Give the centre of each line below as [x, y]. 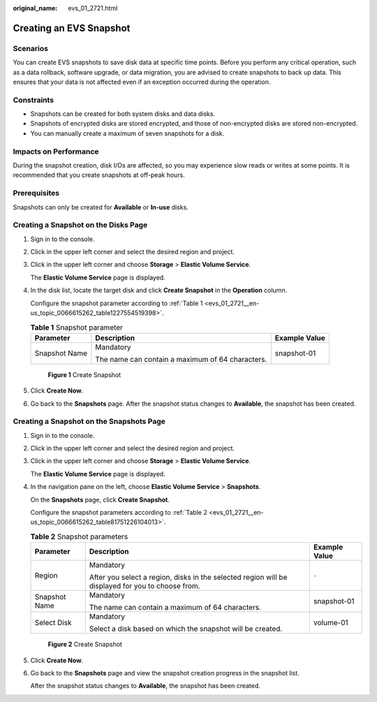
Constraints [34, 100]
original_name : [35, 8]
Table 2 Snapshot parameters [79, 536]
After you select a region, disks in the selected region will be [188, 578]
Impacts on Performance [56, 152]
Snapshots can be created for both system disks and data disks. [123, 114]
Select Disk [53, 623]
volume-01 [331, 623]
